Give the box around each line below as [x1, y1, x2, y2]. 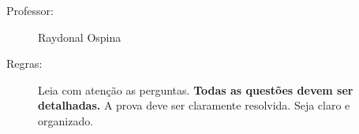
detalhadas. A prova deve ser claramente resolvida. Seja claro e [38, 97, 350, 114]
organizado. [38, 112, 94, 128]
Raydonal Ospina [38, 28, 122, 45]
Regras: [6, 55, 43, 72]
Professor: [6, 2, 54, 18]
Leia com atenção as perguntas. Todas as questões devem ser [38, 81, 353, 98]
